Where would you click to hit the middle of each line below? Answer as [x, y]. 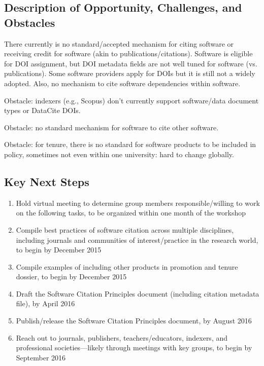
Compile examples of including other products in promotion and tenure [127, 266]
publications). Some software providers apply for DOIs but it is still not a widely [130, 73]
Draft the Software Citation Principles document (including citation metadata [138, 293]
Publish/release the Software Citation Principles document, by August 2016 [134, 321]
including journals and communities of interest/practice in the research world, [137, 240]
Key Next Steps [47, 181]
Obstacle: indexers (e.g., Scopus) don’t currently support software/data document [131, 100]
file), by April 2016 [45, 303]
